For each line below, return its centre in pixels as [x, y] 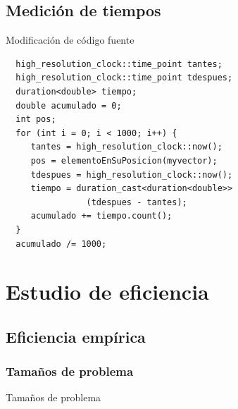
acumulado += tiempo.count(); [101, 216]
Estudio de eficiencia [107, 292]
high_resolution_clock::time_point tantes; [119, 64]
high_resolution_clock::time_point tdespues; [124, 78]
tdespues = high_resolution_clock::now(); [132, 175]
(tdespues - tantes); [137, 202]
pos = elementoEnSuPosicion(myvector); [124, 160]
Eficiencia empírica [76, 336]
